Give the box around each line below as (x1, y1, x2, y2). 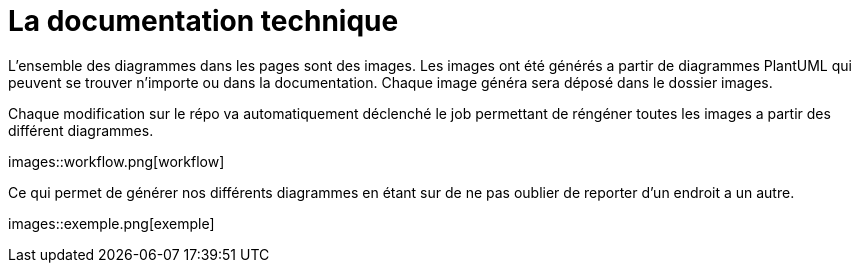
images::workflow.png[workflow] (8, 152, 225, 170)
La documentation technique (8, 4, 399, 38)
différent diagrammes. (8, 121, 154, 139)
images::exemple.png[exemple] (8, 214, 215, 232)
